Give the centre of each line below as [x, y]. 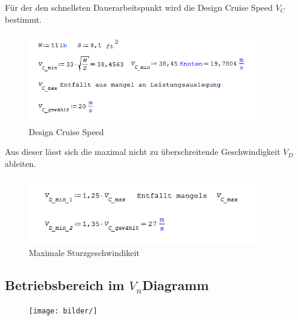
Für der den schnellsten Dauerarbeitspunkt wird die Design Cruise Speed [139, 7]
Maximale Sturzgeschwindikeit [84, 253]
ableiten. [21, 164]
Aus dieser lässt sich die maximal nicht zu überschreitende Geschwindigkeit [143, 152]
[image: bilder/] [63, 311]
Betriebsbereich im [65, 285]
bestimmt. [23, 19]
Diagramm [175, 285]
